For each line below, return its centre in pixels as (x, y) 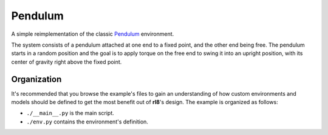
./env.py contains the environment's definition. (87, 122)
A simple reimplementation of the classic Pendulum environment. (93, 34)
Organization (36, 79)
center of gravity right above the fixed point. (67, 62)
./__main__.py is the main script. (70, 113)
